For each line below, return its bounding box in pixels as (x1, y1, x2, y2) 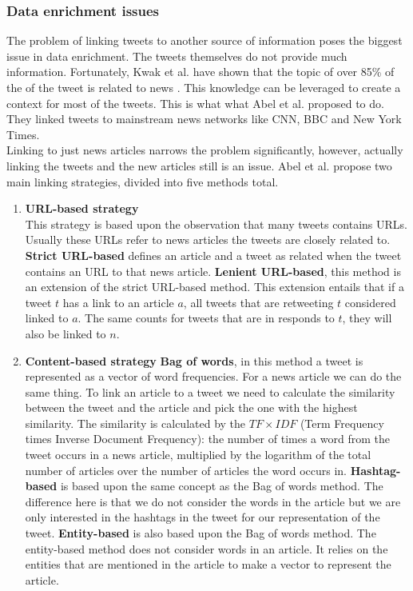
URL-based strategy (25, 200, 139, 217)
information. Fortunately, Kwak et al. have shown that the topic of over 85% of (6, 63, 395, 80)
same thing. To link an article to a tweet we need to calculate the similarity (25, 383, 395, 400)
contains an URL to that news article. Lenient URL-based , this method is (25, 262, 401, 279)
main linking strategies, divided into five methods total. (6, 173, 279, 190)
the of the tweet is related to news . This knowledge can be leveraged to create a (6, 79, 401, 95)
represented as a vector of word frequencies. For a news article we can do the (25, 368, 402, 385)
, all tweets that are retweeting (183, 294, 334, 310)
